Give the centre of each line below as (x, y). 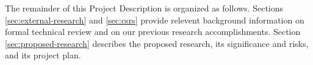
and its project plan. (43, 55)
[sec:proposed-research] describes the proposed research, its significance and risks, (157, 43)
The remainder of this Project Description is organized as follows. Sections (144, 8)
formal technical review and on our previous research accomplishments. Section (153, 32)
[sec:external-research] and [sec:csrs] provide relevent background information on (155, 20)
